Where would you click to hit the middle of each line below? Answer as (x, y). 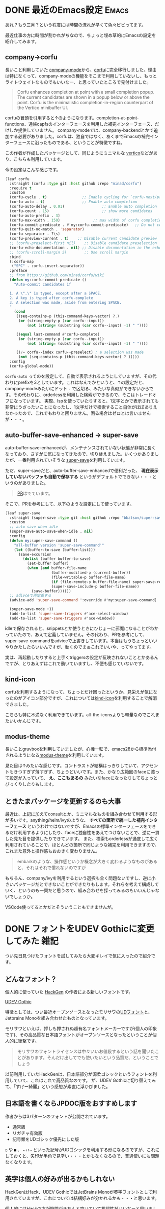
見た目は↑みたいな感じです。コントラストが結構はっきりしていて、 (73, 766)
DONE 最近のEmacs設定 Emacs (67, 10)
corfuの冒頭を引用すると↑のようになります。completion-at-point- (72, 118)
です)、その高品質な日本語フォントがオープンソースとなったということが (79, 1035)
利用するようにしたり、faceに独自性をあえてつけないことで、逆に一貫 (89, 833)
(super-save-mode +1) (32, 609)
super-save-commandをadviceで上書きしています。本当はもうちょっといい (82, 641)
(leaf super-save (23, 513)
